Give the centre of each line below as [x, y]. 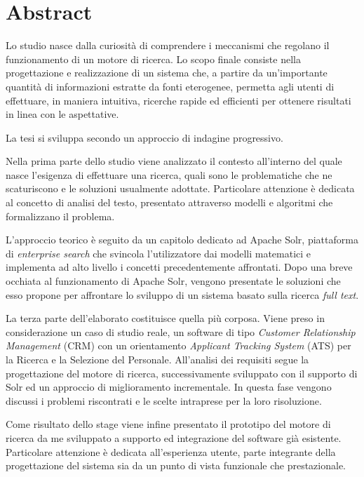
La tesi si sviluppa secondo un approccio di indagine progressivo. [144, 137]
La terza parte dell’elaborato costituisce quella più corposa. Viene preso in [165, 318]
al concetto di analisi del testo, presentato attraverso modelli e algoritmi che [169, 202]
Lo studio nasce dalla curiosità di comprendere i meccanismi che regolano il [168, 45]
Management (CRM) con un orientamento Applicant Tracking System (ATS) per [178, 345]
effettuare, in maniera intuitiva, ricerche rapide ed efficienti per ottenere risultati [178, 100]
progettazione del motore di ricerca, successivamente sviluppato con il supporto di [182, 373]
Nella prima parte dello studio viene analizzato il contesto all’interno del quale [174, 161]
